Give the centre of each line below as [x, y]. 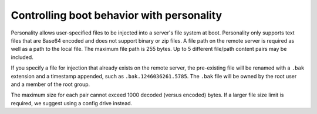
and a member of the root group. [50, 84]
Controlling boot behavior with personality [117, 15]
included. [22, 57]
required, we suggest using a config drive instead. [72, 103]
